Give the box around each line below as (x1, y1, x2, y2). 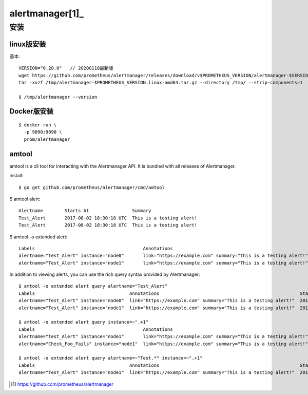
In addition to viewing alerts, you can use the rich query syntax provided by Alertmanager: (9, 271, 200, 277)
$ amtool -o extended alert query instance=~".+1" (18, 319, 149, 325)
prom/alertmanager (24, 136, 70, 142)
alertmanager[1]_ (9, 8, 84, 19)
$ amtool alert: (9, 196, 41, 202)
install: (9, 173, 24, 179)
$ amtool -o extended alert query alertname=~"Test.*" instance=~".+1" (18, 355, 203, 361)
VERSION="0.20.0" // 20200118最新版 (18, 65, 113, 71)
